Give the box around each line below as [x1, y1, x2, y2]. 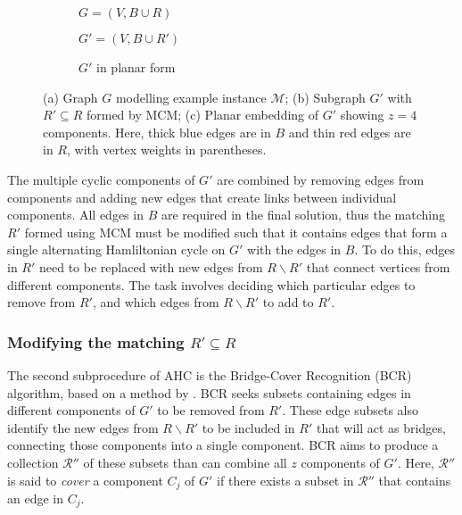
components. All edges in [7, 205, 144, 224]
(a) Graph [43, 87, 98, 106]
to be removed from [157, 401, 265, 419]
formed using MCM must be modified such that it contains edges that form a [24, 222, 448, 241]
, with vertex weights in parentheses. [66, 140, 267, 159]
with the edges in [247, 240, 342, 259]
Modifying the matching [7, 330, 185, 353]
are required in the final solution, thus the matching [161, 205, 445, 224]
